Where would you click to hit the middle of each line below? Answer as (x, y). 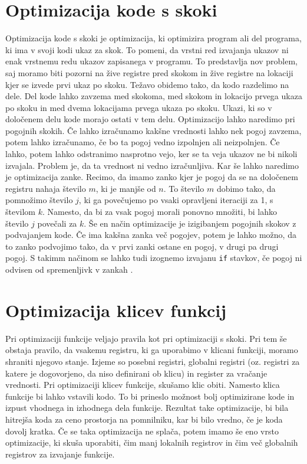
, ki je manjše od (126, 188)
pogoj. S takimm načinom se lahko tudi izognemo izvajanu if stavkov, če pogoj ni (154, 258)
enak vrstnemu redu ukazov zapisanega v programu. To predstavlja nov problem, (151, 61)
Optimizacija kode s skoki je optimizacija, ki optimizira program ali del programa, (153, 38)
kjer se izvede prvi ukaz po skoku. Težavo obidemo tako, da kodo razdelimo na (147, 84)
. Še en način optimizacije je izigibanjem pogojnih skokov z (190, 223)
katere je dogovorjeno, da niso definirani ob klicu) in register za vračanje (136, 373)
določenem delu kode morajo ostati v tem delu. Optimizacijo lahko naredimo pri (150, 119)
